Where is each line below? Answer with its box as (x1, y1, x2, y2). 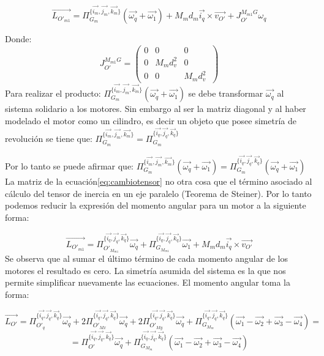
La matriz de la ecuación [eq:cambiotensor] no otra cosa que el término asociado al (5, 174, 312, 187)
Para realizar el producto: (5, 87, 101, 100)
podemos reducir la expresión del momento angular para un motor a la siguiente (5, 199, 306, 212)
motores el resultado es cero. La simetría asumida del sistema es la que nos (5, 264, 286, 276)
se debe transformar (188, 87, 263, 100)
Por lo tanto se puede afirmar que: (5, 159, 134, 172)
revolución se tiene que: (5, 132, 92, 144)
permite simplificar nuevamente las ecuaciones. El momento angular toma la (5, 276, 291, 289)
